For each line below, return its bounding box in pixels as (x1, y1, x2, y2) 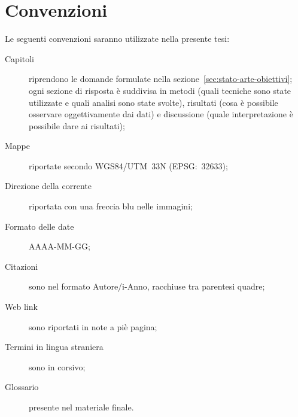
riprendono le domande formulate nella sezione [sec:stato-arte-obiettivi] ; (29, 72, 293, 85)
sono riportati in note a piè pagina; (29, 320, 157, 333)
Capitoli (5, 52, 35, 65)
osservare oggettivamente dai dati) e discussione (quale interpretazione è (29, 108, 293, 120)
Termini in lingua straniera (5, 340, 104, 353)
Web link (5, 300, 38, 313)
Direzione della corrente (5, 179, 92, 192)
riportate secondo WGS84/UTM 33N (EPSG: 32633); (29, 159, 228, 172)
